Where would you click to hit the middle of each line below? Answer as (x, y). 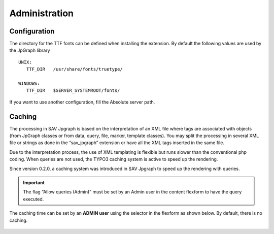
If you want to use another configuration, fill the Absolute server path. (82, 102)
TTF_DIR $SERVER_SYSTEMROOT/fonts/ (73, 91)
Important (34, 183)
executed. (33, 199)
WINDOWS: (29, 83)
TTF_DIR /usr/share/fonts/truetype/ (74, 69)
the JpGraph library (30, 50)
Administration (41, 13)
